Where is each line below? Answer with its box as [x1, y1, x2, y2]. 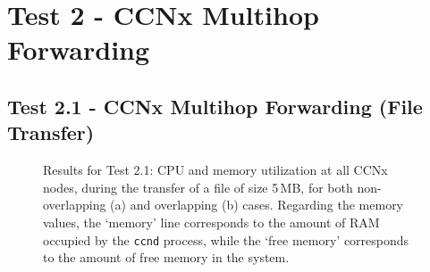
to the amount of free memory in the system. [43, 248, 290, 267]
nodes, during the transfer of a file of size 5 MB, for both [43, 177, 353, 196]
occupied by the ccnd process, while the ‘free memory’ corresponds [43, 230, 409, 249]
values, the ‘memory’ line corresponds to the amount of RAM [43, 212, 380, 231]
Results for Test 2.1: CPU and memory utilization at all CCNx [43, 161, 388, 179]
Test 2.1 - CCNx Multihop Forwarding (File [7, 92, 423, 120]
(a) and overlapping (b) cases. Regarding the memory [110, 195, 404, 214]
